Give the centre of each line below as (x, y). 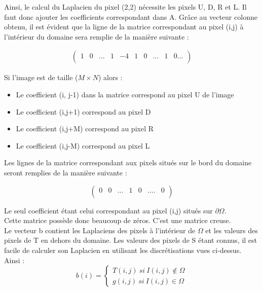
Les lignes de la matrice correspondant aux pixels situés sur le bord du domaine (128, 162)
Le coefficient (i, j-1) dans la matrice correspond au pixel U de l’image (125, 94)
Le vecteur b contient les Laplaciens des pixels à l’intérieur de (100, 230)
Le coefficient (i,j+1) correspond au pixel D (83, 111)
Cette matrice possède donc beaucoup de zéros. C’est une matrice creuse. (118, 220)
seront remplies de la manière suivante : (66, 172)
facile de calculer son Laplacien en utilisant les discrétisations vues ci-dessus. (123, 250)
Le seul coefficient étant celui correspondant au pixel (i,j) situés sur (108, 210)
